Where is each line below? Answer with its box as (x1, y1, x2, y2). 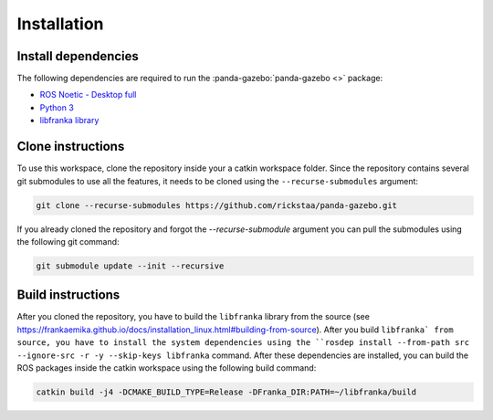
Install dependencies (16, 48, 139, 64)
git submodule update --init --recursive (36, 260, 225, 271)
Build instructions (16, 288, 121, 303)
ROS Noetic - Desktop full (39, 89, 137, 100)
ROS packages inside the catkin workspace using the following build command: (16, 362, 317, 373)
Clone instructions (16, 139, 125, 154)
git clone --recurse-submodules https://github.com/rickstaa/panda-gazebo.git (36, 200, 397, 210)
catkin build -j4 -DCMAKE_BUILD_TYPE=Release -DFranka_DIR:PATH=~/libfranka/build (36, 386, 417, 397)
